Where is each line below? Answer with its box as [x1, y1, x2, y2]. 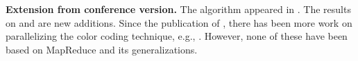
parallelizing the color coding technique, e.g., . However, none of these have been [6, 29, 348, 43]
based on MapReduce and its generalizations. [6, 42, 198, 56]
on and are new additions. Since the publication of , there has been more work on [6, 15, 352, 29]
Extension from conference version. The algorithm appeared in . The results [6, 2, 351, 16]
